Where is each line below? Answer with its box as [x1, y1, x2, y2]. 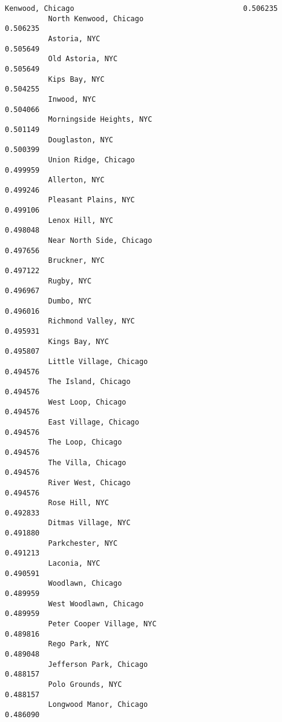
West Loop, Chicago [48, 397, 126, 406]
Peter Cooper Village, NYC [48, 620, 157, 629]
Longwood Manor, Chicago [48, 700, 148, 709]
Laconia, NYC [48, 559, 100, 568]
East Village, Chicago [48, 417, 139, 426]
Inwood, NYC [48, 94, 96, 104]
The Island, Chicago [48, 377, 131, 386]
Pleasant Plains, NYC [48, 196, 135, 205]
